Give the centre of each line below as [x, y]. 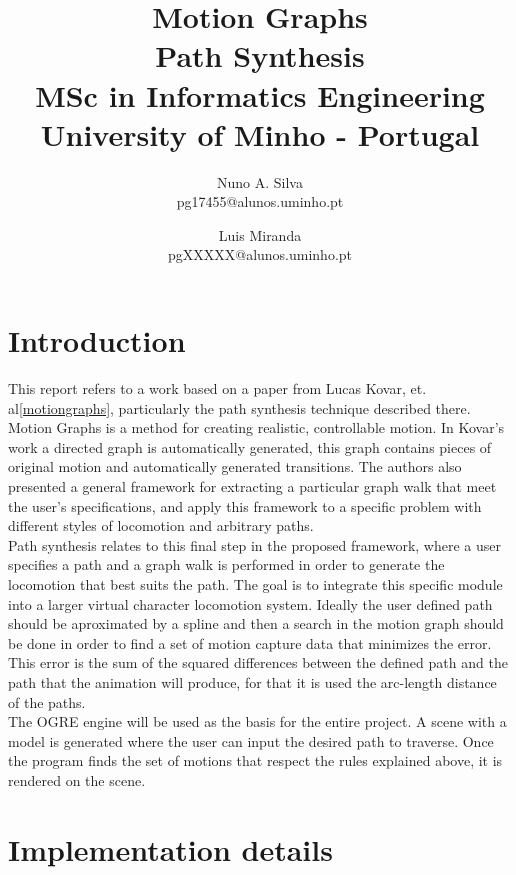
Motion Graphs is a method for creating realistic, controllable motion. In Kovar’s [256, 427]
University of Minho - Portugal [260, 133]
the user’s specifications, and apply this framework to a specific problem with [245, 505]
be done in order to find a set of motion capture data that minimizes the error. [250, 642]
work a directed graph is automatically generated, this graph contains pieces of [250, 446]
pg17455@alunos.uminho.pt [260, 201]
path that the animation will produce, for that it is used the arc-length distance [252, 681]
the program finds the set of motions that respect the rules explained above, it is [255, 760]
